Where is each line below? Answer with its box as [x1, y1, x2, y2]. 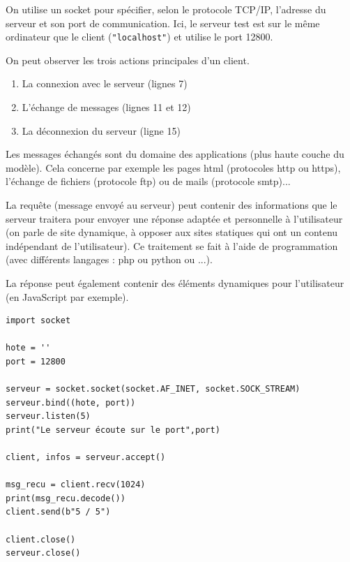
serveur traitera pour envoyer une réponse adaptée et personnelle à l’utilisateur [6, 211, 343, 225]
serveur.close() [6, 548, 81, 559]
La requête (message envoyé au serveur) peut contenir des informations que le [6, 198, 337, 212]
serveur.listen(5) [6, 411, 91, 422]
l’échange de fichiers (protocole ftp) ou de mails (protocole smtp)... [6, 174, 291, 188]
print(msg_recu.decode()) [6, 493, 125, 503]
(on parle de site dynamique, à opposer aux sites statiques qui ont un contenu [6, 225, 338, 239]
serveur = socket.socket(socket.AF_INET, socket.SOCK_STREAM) [6, 384, 300, 394]
